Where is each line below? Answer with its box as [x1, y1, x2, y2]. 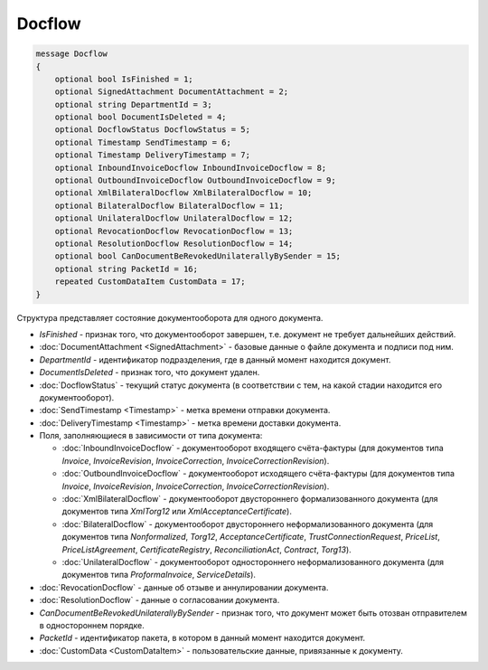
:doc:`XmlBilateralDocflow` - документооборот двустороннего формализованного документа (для [61, 494, 438, 505]
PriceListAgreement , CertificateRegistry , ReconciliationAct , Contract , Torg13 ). [61, 543, 352, 555]
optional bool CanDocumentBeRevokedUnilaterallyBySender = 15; [54, 251, 342, 261]
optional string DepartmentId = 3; [54, 99, 212, 109]
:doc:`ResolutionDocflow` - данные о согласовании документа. [39, 595, 280, 606]
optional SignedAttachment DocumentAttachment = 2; [54, 87, 289, 97]
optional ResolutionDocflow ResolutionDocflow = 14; [54, 239, 294, 249]
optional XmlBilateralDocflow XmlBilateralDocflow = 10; [54, 188, 313, 198]
